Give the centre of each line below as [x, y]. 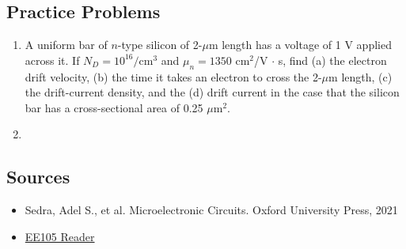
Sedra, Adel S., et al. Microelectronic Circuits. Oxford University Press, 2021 [211, 210]
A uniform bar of [66, 45]
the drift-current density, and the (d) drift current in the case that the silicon [212, 92]
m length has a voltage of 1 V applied [300, 45]
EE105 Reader [60, 236]
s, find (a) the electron [332, 60]
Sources [38, 177]
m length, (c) [360, 76]
